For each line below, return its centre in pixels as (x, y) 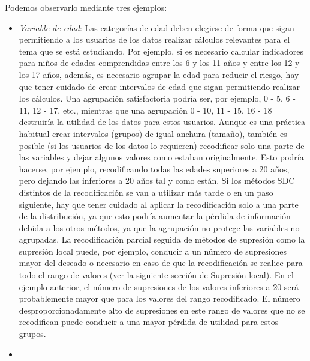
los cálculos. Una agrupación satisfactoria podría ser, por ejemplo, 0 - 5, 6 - (157, 98)
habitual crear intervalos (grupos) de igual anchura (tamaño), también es (153, 133)
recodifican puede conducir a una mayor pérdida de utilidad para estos (149, 322)
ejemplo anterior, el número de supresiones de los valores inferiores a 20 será (159, 286)
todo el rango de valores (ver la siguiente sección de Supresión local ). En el (156, 275)
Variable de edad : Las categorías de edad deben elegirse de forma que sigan (156, 27)
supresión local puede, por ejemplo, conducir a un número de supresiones (153, 251)
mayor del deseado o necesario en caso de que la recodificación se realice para (161, 263)
